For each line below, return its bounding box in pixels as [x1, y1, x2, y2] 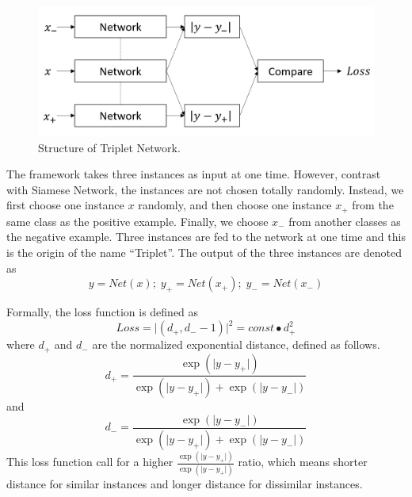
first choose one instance [6, 197, 124, 213]
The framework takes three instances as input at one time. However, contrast [6, 166, 381, 182]
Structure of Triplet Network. [38, 139, 181, 155]
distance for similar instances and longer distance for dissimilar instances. [6, 475, 363, 491]
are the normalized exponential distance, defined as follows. [92, 336, 380, 353]
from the [352, 197, 394, 213]
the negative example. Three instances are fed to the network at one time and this [6, 228, 406, 245]
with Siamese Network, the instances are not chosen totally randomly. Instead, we [6, 181, 404, 197]
